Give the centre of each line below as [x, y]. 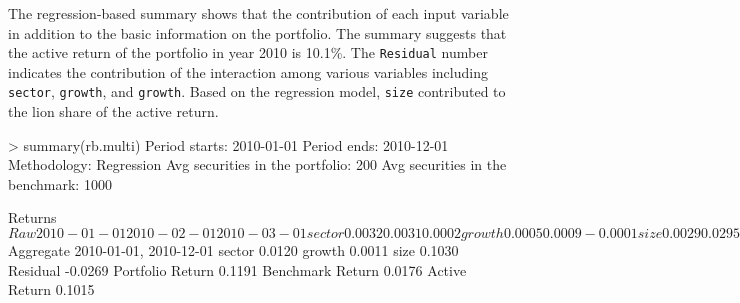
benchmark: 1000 [60, 183]
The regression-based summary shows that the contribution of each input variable [258, 13]
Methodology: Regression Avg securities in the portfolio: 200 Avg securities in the [257, 164]
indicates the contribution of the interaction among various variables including [248, 71]
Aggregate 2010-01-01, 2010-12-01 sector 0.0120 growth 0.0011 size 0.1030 [233, 250]
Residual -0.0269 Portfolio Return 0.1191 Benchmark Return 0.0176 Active [237, 269]
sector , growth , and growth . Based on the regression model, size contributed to [257, 91]
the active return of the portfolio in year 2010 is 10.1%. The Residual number [248, 52]
